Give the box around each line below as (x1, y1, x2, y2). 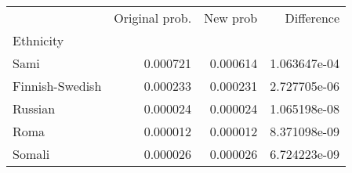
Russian (13, 99, 56, 117)
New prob (204, 9, 258, 27)
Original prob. (114, 9, 192, 27)
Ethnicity (13, 31, 64, 49)
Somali (13, 145, 50, 163)
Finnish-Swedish (13, 77, 102, 95)
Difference (285, 9, 340, 27)
